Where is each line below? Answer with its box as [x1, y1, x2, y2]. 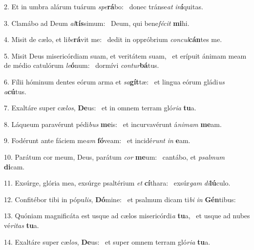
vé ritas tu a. [4, 220, 39, 230]
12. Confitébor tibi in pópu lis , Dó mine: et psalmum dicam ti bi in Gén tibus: [4, 194, 236, 204]
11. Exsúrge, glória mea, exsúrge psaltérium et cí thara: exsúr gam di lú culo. [4, 178, 231, 188]
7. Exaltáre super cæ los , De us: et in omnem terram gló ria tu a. [4, 103, 196, 113]
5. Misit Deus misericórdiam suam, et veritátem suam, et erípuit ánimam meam [4, 50, 247, 61]
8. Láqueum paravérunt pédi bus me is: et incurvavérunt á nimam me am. [4, 119, 222, 129]
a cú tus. [4, 86, 26, 96]
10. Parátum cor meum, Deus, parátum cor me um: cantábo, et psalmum [4, 151, 225, 162]
